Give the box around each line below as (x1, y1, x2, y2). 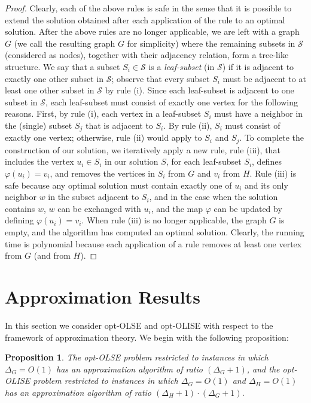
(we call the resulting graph (14, 37, 115, 49)
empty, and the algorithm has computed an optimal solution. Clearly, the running (5, 226, 304, 238)
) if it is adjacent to (222, 60, 294, 72)
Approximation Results (5, 284, 200, 308)
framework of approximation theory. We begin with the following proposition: (5, 331, 289, 343)
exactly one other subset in (5, 72, 104, 84)
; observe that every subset (111, 72, 210, 84)
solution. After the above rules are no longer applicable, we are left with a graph (5, 25, 300, 38)
